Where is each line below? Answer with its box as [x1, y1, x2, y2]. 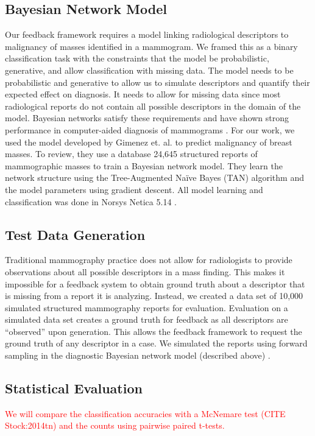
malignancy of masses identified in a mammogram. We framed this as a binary [5, 40, 298, 52]
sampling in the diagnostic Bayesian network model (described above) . [5, 349, 271, 362]
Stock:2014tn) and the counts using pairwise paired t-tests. [5, 419, 225, 432]
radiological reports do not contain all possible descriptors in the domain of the [5, 99, 301, 112]
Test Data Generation [5, 225, 146, 244]
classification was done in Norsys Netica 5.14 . [5, 195, 177, 208]
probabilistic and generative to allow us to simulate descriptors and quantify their [5, 76, 310, 88]
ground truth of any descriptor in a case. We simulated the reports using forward [5, 337, 308, 350]
